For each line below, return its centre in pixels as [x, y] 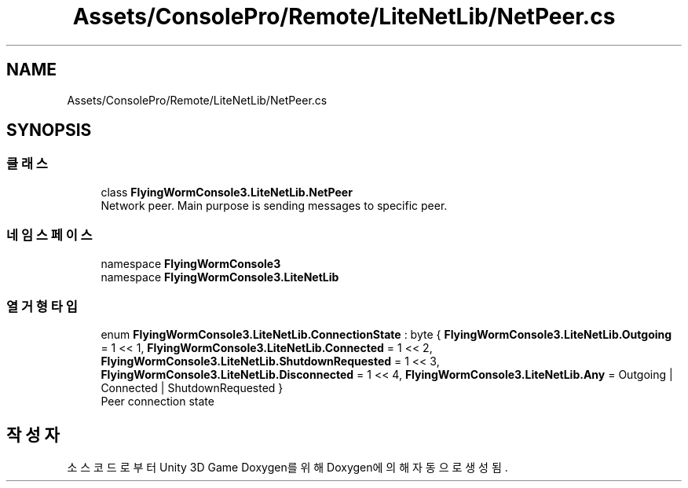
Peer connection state [157, 402]
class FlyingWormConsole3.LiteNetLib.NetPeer [227, 192]
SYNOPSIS [49, 130]
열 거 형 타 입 [42, 306]
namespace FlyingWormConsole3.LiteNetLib [220, 277]
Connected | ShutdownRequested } [192, 388]
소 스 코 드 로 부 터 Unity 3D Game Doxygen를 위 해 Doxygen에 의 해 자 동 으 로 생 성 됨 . [287, 468]
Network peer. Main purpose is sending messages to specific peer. [274, 205]
